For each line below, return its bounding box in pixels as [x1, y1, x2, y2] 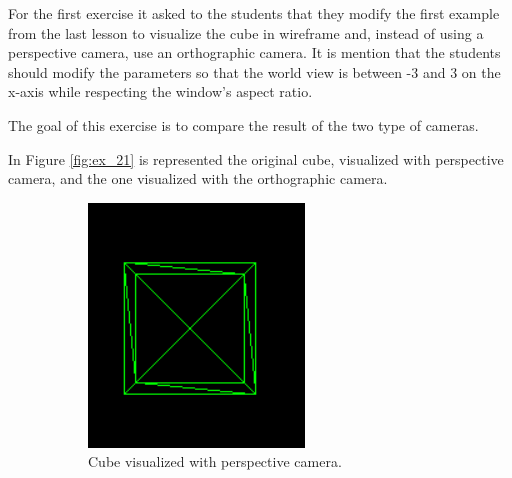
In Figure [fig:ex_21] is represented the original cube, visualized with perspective [8, 148, 504, 169]
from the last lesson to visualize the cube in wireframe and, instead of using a [8, 22, 484, 43]
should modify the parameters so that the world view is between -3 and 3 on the [8, 61, 501, 82]
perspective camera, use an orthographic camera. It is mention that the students [8, 42, 501, 63]
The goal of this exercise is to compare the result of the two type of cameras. [8, 114, 479, 135]
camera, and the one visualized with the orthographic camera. [8, 168, 388, 189]
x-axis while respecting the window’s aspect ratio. [8, 81, 313, 102]
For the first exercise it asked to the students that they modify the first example [8, 3, 500, 23]
